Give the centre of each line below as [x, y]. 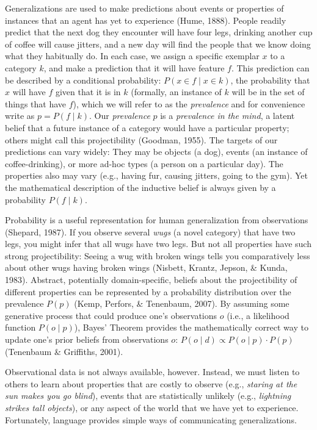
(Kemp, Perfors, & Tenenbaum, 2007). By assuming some [182, 303]
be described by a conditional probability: [83, 80]
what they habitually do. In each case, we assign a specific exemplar [132, 56]
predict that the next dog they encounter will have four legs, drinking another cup [159, 32]
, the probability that [270, 80]
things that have [36, 103]
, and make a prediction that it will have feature [134, 67]
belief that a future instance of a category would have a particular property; [147, 127]
